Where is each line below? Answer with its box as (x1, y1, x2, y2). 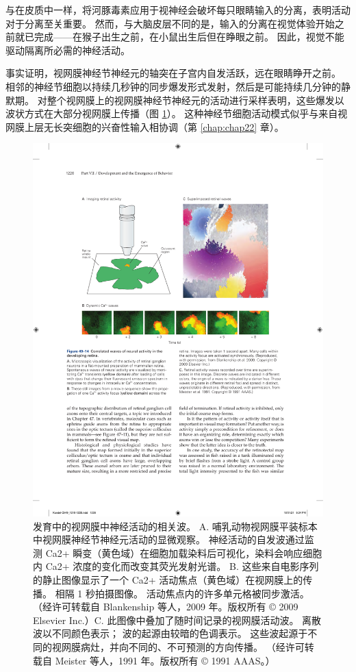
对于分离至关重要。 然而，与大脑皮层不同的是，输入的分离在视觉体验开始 (5, 16, 335, 30)
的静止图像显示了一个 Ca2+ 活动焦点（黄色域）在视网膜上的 (33, 573, 303, 587)
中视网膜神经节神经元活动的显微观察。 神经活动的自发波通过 (33, 532, 305, 547)
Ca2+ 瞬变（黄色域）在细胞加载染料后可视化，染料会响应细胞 (45, 545, 322, 560)
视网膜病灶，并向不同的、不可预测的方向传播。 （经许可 (51, 640, 305, 654)
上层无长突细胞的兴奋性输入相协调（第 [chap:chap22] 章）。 (24, 119, 284, 134)
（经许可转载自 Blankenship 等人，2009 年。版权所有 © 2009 (33, 599, 298, 614)
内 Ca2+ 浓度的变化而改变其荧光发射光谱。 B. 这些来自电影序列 (33, 559, 319, 573)
